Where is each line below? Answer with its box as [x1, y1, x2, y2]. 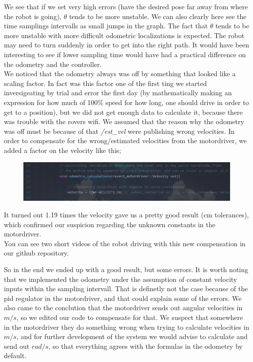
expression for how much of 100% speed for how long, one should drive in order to [4, 97, 249, 107]
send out [4, 341, 30, 351]
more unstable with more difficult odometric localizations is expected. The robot [4, 30, 245, 40]
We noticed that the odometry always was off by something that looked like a [4, 68, 236, 79]
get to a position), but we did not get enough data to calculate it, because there [4, 106, 243, 117]
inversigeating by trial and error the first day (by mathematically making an [4, 87, 232, 98]
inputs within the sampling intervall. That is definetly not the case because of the [4, 283, 248, 294]
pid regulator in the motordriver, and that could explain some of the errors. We [4, 293, 242, 303]
